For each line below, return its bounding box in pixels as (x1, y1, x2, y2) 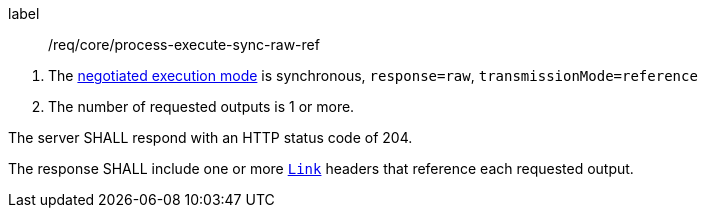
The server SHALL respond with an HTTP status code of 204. (8, 129, 413, 146)
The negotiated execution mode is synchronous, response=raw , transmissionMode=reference (48, 67, 698, 84)
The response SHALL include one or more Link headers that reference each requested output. (8, 160, 634, 177)
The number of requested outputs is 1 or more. (48, 98, 355, 115)
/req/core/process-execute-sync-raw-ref (48, 36, 320, 53)
